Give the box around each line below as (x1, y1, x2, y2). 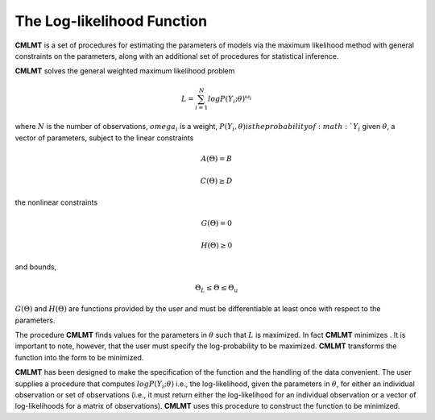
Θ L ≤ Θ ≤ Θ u (194, 283, 238, 294)
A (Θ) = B (201, 154, 233, 163)
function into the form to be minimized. (14, 352, 144, 362)
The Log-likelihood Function (14, 12, 208, 30)
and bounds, (14, 262, 57, 272)
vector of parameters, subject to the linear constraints (14, 133, 194, 143)
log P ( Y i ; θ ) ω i (207, 93, 252, 105)
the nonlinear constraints (14, 198, 98, 207)
